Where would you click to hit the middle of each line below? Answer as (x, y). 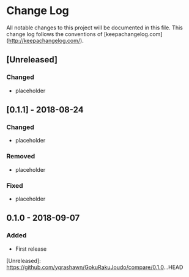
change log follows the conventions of (54, 34)
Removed (21, 157)
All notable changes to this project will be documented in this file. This (95, 28)
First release (31, 249)
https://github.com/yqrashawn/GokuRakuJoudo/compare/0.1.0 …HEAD (95, 267)
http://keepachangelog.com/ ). (46, 40)
